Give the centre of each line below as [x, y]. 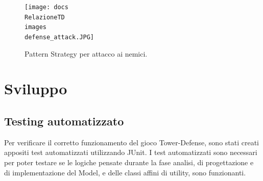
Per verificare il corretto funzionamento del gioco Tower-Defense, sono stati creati [132, 142]
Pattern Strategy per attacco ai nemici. [86, 53]
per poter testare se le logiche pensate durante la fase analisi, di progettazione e [129, 162]
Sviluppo [36, 88]
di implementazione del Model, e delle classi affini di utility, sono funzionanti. [125, 172]
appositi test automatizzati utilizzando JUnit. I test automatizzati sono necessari [131, 152]
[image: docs [46, 7]
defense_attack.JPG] [59, 37]
